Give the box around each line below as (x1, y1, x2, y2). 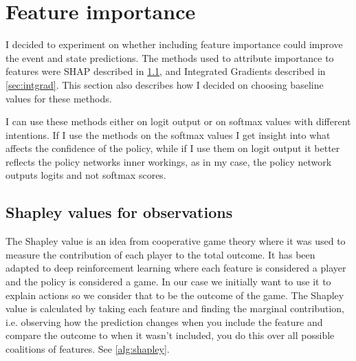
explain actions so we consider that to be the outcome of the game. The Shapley (5, 287, 344, 302)
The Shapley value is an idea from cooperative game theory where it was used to (5, 234, 346, 248)
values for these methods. (5, 91, 112, 105)
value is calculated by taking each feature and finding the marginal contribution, (5, 301, 344, 316)
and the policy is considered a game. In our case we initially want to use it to (5, 274, 331, 289)
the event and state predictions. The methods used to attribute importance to (5, 50, 334, 65)
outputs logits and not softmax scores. (5, 168, 166, 182)
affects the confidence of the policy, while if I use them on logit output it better (5, 141, 340, 155)
